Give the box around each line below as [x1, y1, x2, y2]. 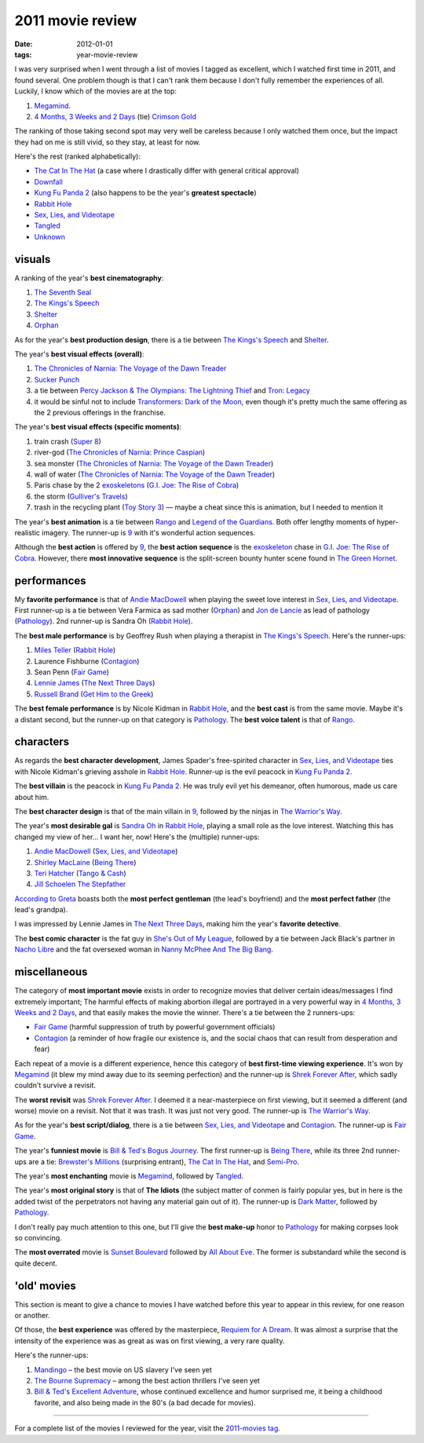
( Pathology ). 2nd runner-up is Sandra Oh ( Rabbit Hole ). [14, 616, 193, 626]
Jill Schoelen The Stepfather [34, 879, 126, 889]
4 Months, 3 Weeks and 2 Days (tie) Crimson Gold [34, 111, 196, 121]
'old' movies [14, 1279, 76, 1292]
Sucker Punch [34, 374, 80, 384]
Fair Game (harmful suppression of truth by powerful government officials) [34, 1022, 276, 1032]
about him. [14, 792, 49, 802]
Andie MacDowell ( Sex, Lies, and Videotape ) [34, 846, 178, 856]
